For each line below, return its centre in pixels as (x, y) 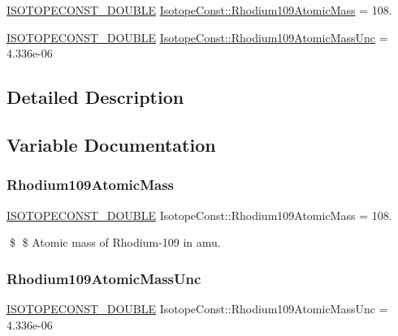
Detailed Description (95, 97)
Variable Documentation (111, 144)
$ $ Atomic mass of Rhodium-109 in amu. (115, 242)
